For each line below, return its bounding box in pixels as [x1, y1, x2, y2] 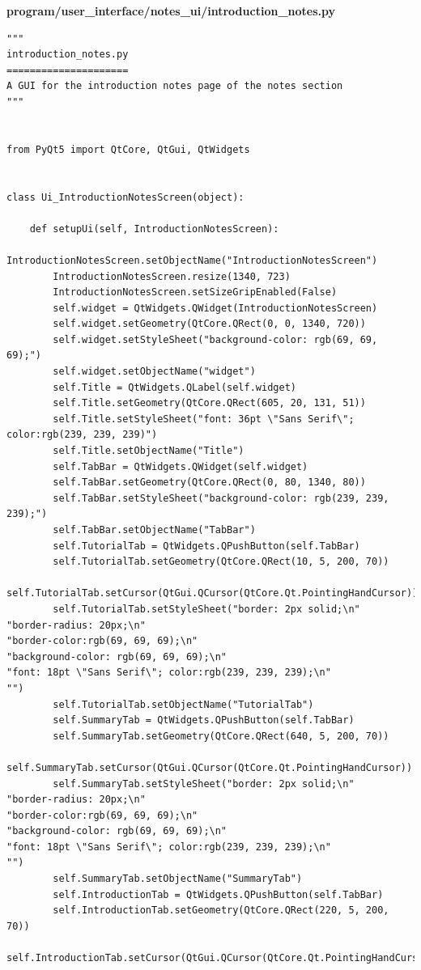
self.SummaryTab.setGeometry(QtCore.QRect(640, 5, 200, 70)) [53, 730, 389, 742]
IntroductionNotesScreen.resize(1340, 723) [53, 270, 291, 282]
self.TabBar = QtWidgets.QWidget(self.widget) [53, 460, 308, 472]
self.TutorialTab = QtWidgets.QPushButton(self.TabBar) [53, 540, 360, 552]
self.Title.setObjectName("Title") [53, 445, 245, 457]
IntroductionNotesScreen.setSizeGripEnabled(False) [53, 286, 338, 299]
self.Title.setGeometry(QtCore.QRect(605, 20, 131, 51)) [53, 397, 366, 409]
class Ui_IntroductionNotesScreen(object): [6, 191, 245, 203]
